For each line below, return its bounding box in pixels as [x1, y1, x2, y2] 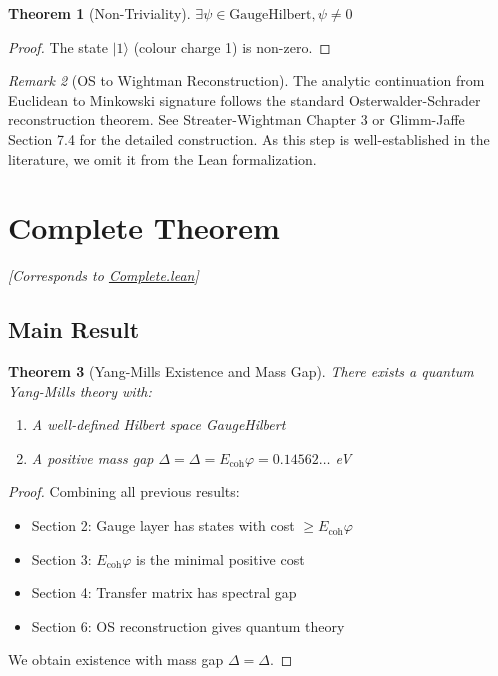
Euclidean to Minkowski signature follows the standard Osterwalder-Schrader [8, 89, 481, 110]
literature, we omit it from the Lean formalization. [8, 148, 317, 169]
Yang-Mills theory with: [8, 380, 152, 401]
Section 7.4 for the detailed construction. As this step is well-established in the [8, 128, 490, 149]
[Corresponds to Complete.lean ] [8, 265, 199, 286]
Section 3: [31, 548, 92, 569]
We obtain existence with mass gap [8, 649, 224, 670]
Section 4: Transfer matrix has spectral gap [31, 582, 297, 603]
